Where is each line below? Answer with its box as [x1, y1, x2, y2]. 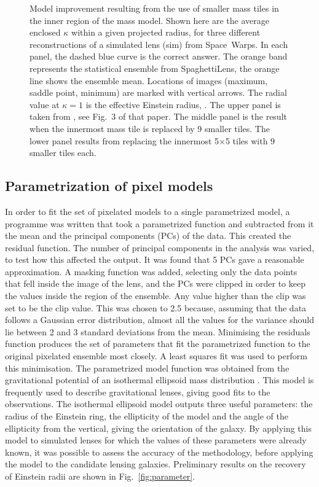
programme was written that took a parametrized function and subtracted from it [5, 217, 314, 230]
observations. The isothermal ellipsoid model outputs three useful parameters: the [5, 397, 313, 410]
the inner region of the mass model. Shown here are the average [30, 14, 269, 26]
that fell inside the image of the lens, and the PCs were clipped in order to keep [5, 277, 305, 290]
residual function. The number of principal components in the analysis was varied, [5, 241, 315, 254]
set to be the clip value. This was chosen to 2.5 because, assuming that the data [5, 301, 307, 314]
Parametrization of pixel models [5, 176, 213, 195]
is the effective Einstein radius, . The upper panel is [85, 98, 281, 111]
